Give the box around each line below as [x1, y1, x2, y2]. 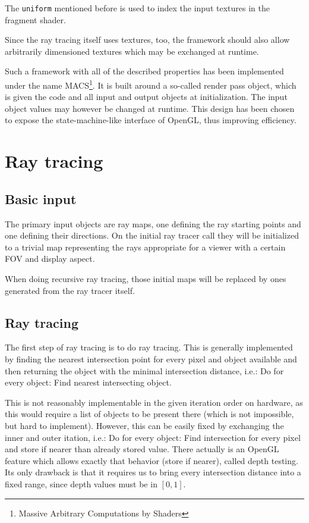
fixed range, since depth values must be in [5, 477, 157, 490]
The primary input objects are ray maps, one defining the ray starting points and [5, 217, 301, 230]
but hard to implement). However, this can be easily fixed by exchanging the [5, 419, 284, 431]
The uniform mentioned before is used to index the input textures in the [5, 2, 270, 14]
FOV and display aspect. [5, 252, 95, 265]
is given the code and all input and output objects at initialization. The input [5, 90, 288, 103]
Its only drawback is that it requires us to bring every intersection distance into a [5, 466, 301, 478]
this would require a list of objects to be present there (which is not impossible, [5, 408, 294, 420]
